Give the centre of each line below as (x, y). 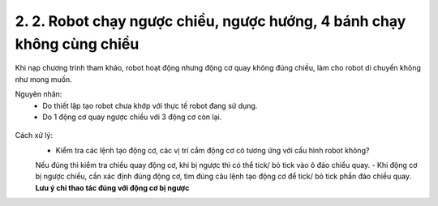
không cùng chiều (77, 44)
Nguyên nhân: (39, 94)
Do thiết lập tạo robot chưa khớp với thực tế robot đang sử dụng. (150, 105)
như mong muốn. (43, 79)
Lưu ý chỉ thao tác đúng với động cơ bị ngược (112, 187)
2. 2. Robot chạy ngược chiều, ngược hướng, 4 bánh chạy (210, 21)
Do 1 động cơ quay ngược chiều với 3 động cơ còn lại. (132, 117)
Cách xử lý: (34, 135)
